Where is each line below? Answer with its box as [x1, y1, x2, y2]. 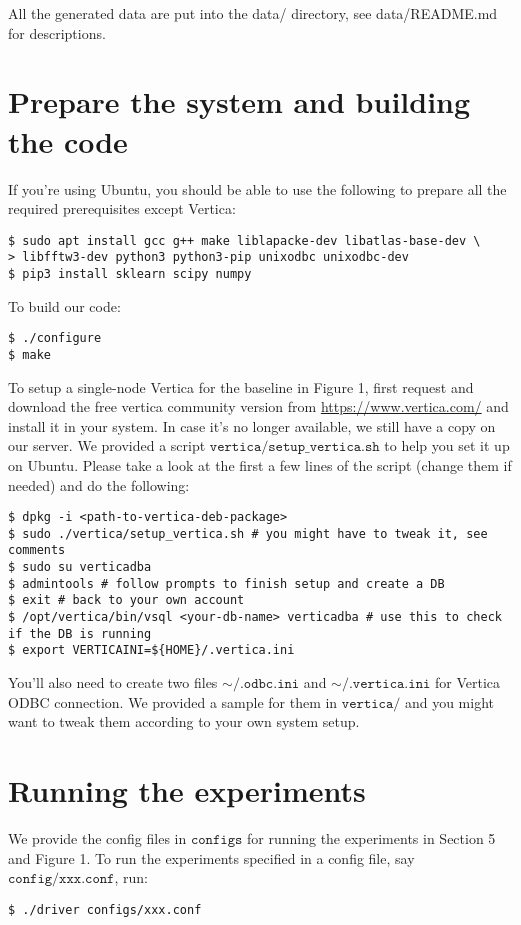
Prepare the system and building [8, 81, 471, 122]
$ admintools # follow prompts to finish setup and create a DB [8, 576, 445, 591]
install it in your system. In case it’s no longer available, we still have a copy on [8, 415, 496, 436]
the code [8, 120, 128, 161]
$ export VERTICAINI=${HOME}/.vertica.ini [8, 643, 295, 658]
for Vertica [435, 672, 501, 693]
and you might [404, 691, 495, 712]
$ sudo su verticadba [8, 560, 152, 575]
